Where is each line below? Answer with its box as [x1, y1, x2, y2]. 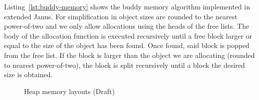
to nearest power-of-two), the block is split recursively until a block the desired [4, 59, 245, 70]
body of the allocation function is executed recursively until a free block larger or [4, 30, 253, 41]
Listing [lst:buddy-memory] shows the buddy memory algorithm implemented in [4, 1, 250, 11]
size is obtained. [4, 69, 53, 80]
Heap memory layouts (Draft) [24, 86, 115, 96]
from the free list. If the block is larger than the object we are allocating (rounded [4, 50, 255, 60]
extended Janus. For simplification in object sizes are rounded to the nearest [4, 11, 238, 21]
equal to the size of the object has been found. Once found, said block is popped [4, 40, 250, 50]
